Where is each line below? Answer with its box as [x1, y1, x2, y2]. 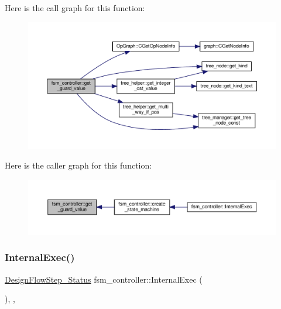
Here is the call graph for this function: [5, 2, 145, 13]
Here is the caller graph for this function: [5, 159, 152, 171]
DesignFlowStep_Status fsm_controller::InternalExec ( [5, 273, 203, 285]
